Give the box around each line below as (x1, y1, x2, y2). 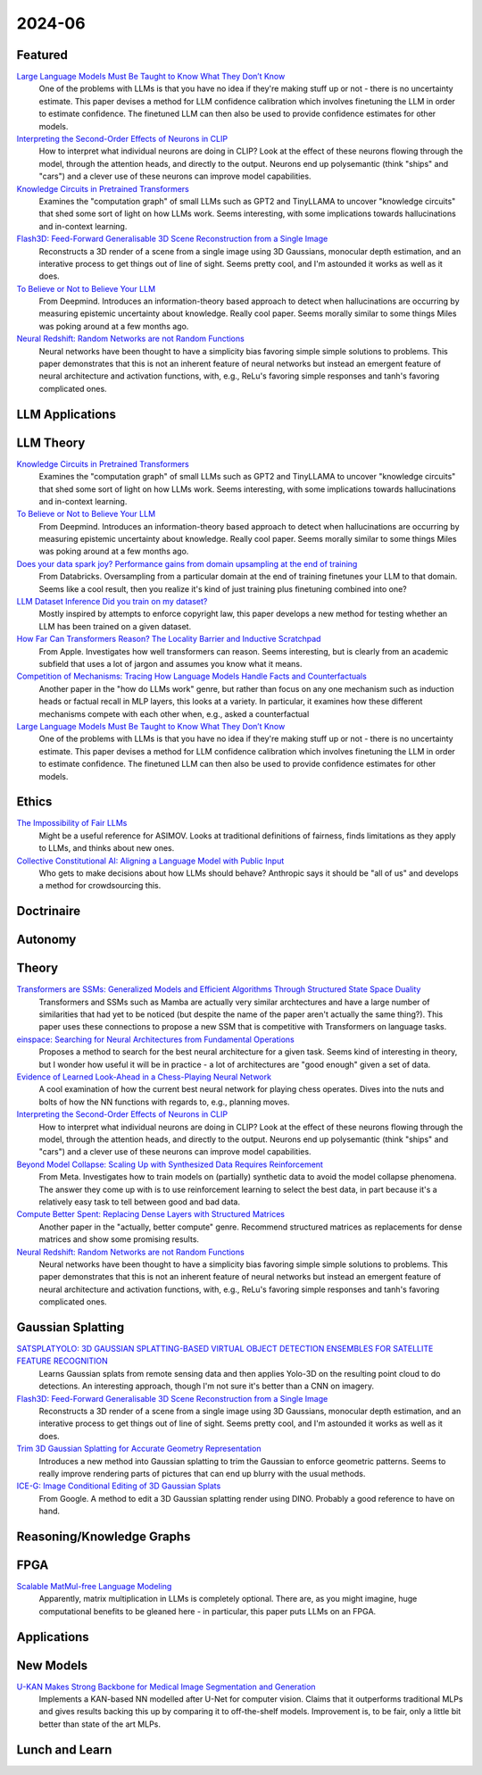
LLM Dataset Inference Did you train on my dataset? (16, 596, 208, 607)
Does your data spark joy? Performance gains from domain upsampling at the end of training (16, 558, 358, 569)
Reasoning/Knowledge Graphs (16, 1529, 191, 1544)
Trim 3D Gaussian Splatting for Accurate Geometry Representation (16, 1443, 262, 1454)
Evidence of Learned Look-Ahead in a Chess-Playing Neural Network (16, 1071, 272, 1082)
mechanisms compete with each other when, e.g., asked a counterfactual (38, 708, 310, 719)
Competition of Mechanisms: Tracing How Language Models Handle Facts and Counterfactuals (16, 671, 368, 682)
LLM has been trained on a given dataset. (38, 621, 192, 631)
